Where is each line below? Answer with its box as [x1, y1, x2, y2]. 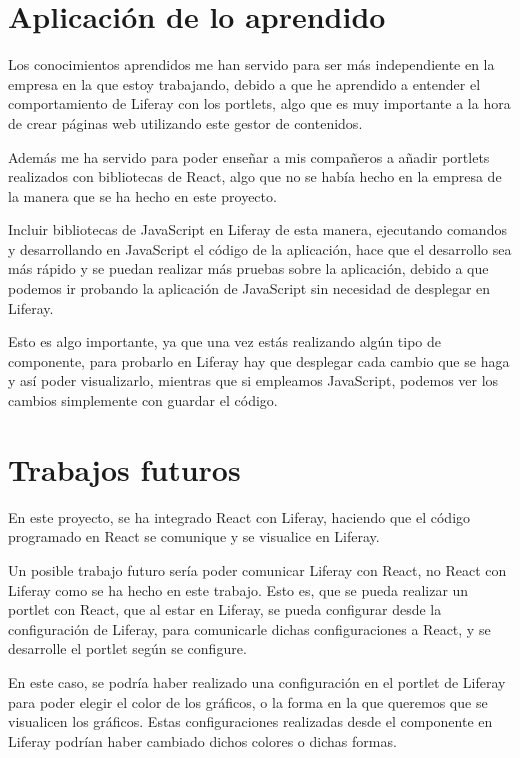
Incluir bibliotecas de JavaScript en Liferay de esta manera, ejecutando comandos [8, 219, 507, 240]
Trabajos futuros [8, 448, 241, 489]
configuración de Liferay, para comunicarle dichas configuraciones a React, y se [8, 618, 491, 639]
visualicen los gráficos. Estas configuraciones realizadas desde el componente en [8, 711, 493, 732]
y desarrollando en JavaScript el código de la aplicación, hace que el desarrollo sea [8, 238, 512, 259]
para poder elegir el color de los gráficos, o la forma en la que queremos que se [8, 691, 488, 712]
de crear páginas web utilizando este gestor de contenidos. [8, 112, 363, 133]
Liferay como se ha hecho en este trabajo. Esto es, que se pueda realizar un [8, 579, 469, 600]
